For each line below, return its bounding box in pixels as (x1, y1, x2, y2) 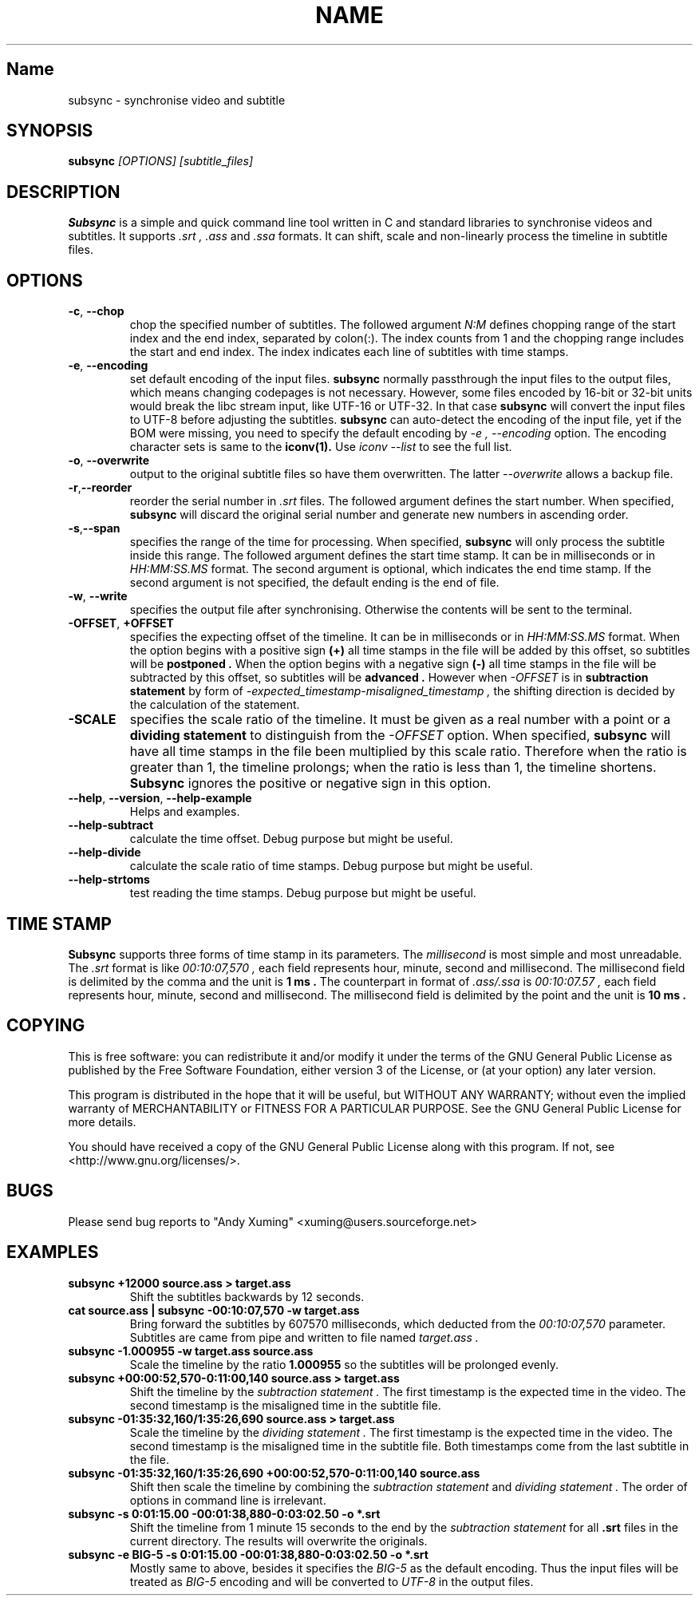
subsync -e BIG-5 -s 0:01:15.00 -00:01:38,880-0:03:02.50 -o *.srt (68, 1547, 428, 1561)
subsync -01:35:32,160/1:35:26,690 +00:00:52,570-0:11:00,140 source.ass (68, 1466, 480, 1480)
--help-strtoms (68, 872, 150, 887)
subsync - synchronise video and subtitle (68, 93, 286, 107)
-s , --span (68, 521, 120, 536)
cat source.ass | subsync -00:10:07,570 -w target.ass (68, 1303, 360, 1317)
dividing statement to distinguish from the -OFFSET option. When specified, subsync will (129, 727, 671, 744)
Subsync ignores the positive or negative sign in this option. (129, 775, 492, 792)
